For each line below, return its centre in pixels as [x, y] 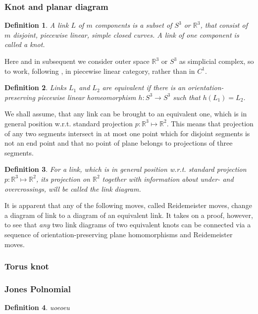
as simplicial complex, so [216, 61]
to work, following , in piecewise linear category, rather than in [100, 71]
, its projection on [63, 179]
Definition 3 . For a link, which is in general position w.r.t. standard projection [126, 169]
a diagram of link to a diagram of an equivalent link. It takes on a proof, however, [129, 215]
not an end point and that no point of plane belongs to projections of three [119, 143]
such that [187, 97]
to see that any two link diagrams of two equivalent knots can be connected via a [128, 225]
